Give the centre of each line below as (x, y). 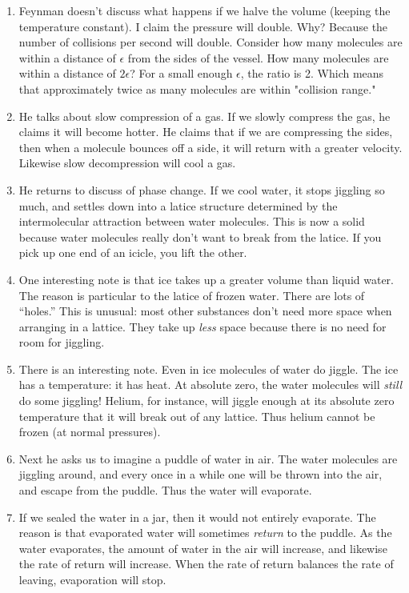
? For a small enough (181, 73)
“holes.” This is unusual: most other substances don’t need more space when (205, 311)
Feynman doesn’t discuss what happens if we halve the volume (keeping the (204, 10)
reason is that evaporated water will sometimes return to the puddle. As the (205, 533)
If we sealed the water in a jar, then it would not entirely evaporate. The (197, 517)
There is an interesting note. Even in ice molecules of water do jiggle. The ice (209, 369)
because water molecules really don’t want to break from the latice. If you (200, 236)
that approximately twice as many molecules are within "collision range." (197, 88)
